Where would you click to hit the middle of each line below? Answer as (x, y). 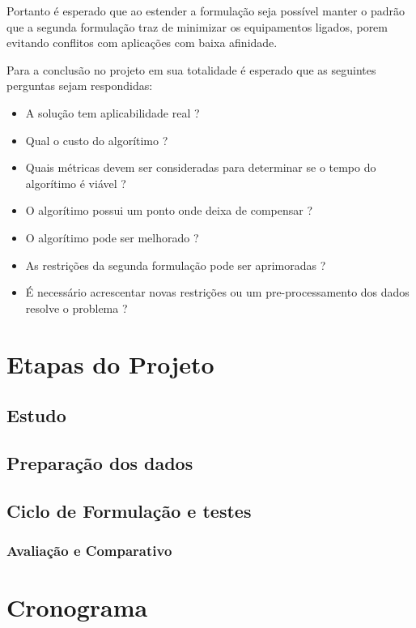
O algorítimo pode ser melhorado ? (112, 237)
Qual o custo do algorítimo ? (97, 140)
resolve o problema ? (76, 308)
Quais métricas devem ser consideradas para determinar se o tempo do (201, 167)
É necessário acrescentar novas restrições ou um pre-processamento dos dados (217, 292)
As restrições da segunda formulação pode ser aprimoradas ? (176, 265)
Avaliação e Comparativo (89, 550)
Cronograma (77, 607)
